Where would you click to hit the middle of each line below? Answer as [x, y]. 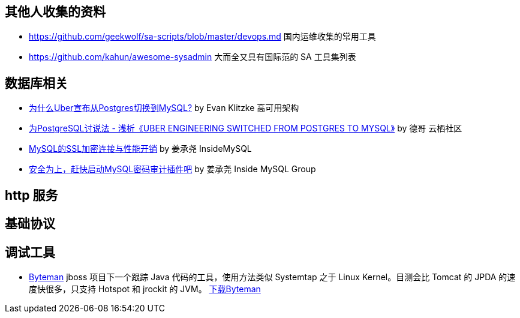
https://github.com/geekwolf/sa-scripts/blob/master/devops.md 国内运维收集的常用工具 [202, 37]
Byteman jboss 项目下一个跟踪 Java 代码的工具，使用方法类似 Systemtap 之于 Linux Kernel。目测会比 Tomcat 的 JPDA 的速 [272, 277]
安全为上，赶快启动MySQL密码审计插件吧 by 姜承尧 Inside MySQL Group [172, 169]
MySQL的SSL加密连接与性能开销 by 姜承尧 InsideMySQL [140, 149]
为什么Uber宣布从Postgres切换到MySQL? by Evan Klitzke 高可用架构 [164, 108]
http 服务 [31, 195]
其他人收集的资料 [55, 12]
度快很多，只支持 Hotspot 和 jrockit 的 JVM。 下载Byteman [145, 289]
